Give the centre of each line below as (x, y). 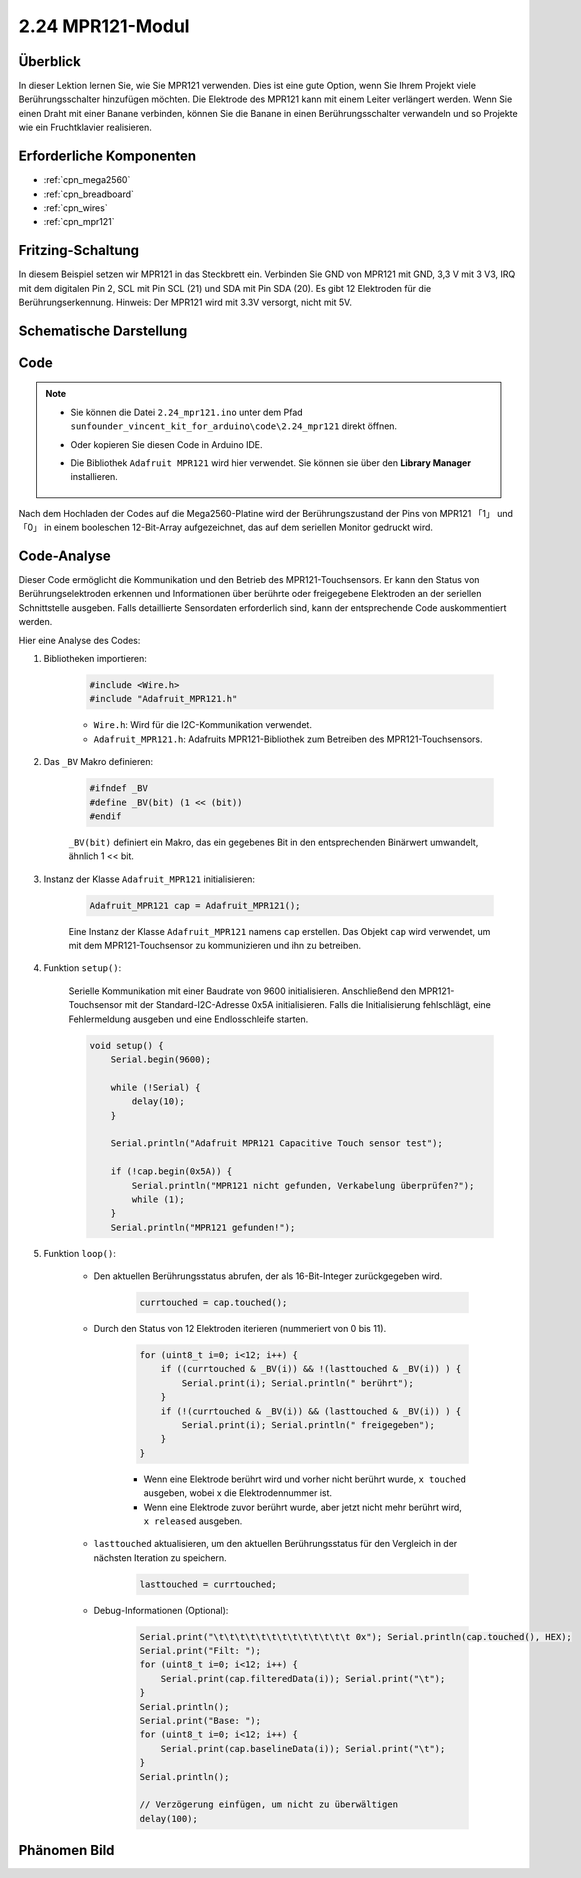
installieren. (94, 477)
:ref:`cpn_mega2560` (87, 180)
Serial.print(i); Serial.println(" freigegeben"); (308, 1424)
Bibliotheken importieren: (95, 659)
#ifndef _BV (119, 788)
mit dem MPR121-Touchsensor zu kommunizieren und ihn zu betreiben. (215, 946)
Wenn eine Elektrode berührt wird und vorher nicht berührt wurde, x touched (305, 1479)
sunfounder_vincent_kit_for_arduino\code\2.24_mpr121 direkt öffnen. (234, 426)
